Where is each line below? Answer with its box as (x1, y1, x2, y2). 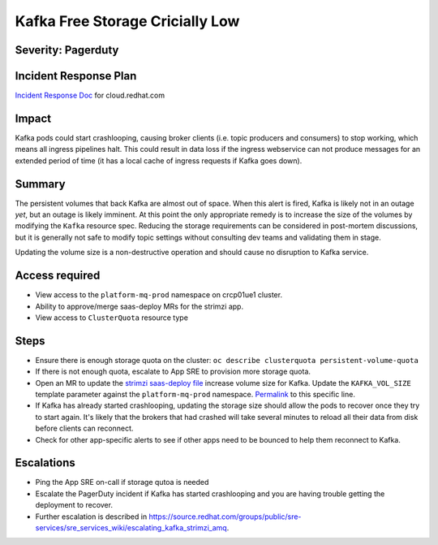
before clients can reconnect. (35, 423, 134, 434)
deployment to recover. (35, 500, 114, 510)
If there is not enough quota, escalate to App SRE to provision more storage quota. (35, 366, 311, 377)
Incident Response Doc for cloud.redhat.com (15, 90, 165, 101)
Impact (15, 111, 52, 125)
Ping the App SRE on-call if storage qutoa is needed (35, 478, 209, 487)
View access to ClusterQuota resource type (35, 313, 188, 322)
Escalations (15, 456, 76, 470)
